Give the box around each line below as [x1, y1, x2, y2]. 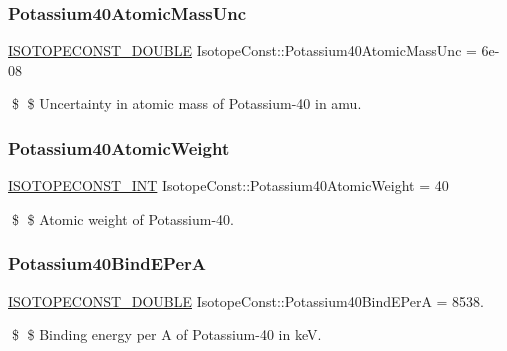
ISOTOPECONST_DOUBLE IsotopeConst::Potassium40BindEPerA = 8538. [8, 290, 485, 311]
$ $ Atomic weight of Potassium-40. [11, 208, 234, 229]
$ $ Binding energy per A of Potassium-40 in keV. [11, 324, 322, 345]
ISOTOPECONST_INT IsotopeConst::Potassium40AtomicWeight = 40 [8, 175, 449, 196]
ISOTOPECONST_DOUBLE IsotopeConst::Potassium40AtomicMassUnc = [8, 40, 477, 61]
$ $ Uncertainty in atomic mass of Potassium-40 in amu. [11, 93, 362, 114]
